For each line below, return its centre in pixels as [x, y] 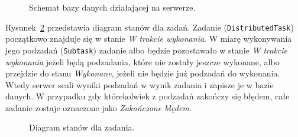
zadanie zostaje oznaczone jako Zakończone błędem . [98, 107]
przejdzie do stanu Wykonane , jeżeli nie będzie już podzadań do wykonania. [143, 73]
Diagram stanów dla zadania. [82, 127]
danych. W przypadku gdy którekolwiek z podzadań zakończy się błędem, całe [148, 96]
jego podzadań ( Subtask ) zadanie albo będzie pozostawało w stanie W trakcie [147, 50]
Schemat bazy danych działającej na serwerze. [112, 7]
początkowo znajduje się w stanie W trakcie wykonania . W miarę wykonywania [149, 39]
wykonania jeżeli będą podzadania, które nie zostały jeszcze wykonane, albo [142, 61]
